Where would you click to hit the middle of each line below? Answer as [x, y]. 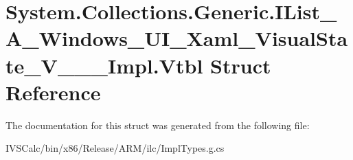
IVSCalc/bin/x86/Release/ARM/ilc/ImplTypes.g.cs [115, 148]
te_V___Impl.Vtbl [104, 65]
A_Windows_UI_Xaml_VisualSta [177, 38]
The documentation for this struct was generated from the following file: [158, 125]
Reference [53, 92]
